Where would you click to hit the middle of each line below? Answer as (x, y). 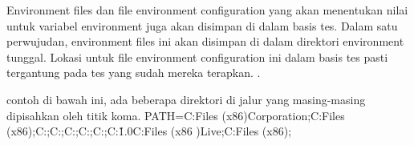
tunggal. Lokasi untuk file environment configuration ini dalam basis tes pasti (197, 56)
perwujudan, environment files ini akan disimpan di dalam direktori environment (205, 41)
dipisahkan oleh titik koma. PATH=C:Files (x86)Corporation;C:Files (176, 115)
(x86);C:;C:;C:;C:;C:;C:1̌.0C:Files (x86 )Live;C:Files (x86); (149, 131)
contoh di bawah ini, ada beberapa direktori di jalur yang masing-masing (186, 99)
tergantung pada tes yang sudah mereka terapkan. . (134, 72)
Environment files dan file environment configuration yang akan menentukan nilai (207, 10)
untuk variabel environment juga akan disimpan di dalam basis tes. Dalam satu (202, 25)
